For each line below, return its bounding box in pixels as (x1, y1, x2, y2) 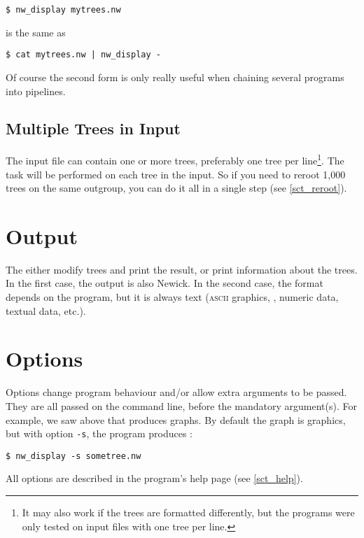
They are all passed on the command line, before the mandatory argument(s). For (6, 398, 357, 413)
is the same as (6, 24, 66, 39)
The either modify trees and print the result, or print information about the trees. (6, 262, 358, 276)
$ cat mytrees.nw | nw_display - (6, 50, 161, 60)
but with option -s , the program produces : (6, 426, 192, 441)
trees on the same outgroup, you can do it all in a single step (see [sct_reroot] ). (6, 180, 347, 195)
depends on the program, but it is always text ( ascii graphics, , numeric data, (6, 290, 339, 304)
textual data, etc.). (6, 303, 86, 318)
